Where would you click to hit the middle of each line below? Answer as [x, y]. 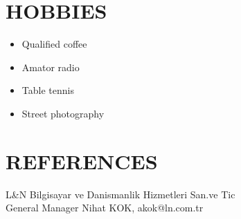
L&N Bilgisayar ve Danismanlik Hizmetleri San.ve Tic [120, 194]
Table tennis [48, 90]
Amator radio [51, 67]
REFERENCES [82, 161]
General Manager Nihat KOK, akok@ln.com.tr [105, 208]
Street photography [63, 113]
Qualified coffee [54, 44]
